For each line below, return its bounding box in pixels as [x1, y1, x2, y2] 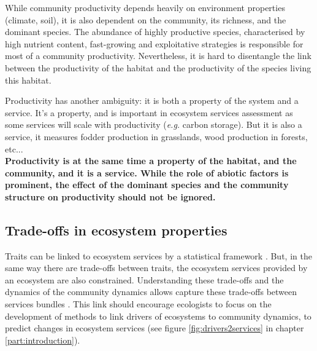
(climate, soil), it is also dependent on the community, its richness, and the [5, 13, 286, 26]
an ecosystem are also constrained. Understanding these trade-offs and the [5, 273, 284, 286]
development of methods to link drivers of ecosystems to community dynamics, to [5, 309, 311, 322]
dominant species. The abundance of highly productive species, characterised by [5, 25, 305, 38]
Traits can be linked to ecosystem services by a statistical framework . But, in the [5, 249, 312, 262]
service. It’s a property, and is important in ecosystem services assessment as [5, 106, 293, 119]
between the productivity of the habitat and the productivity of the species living [5, 61, 311, 74]
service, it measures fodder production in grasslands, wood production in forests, [5, 130, 308, 143]
